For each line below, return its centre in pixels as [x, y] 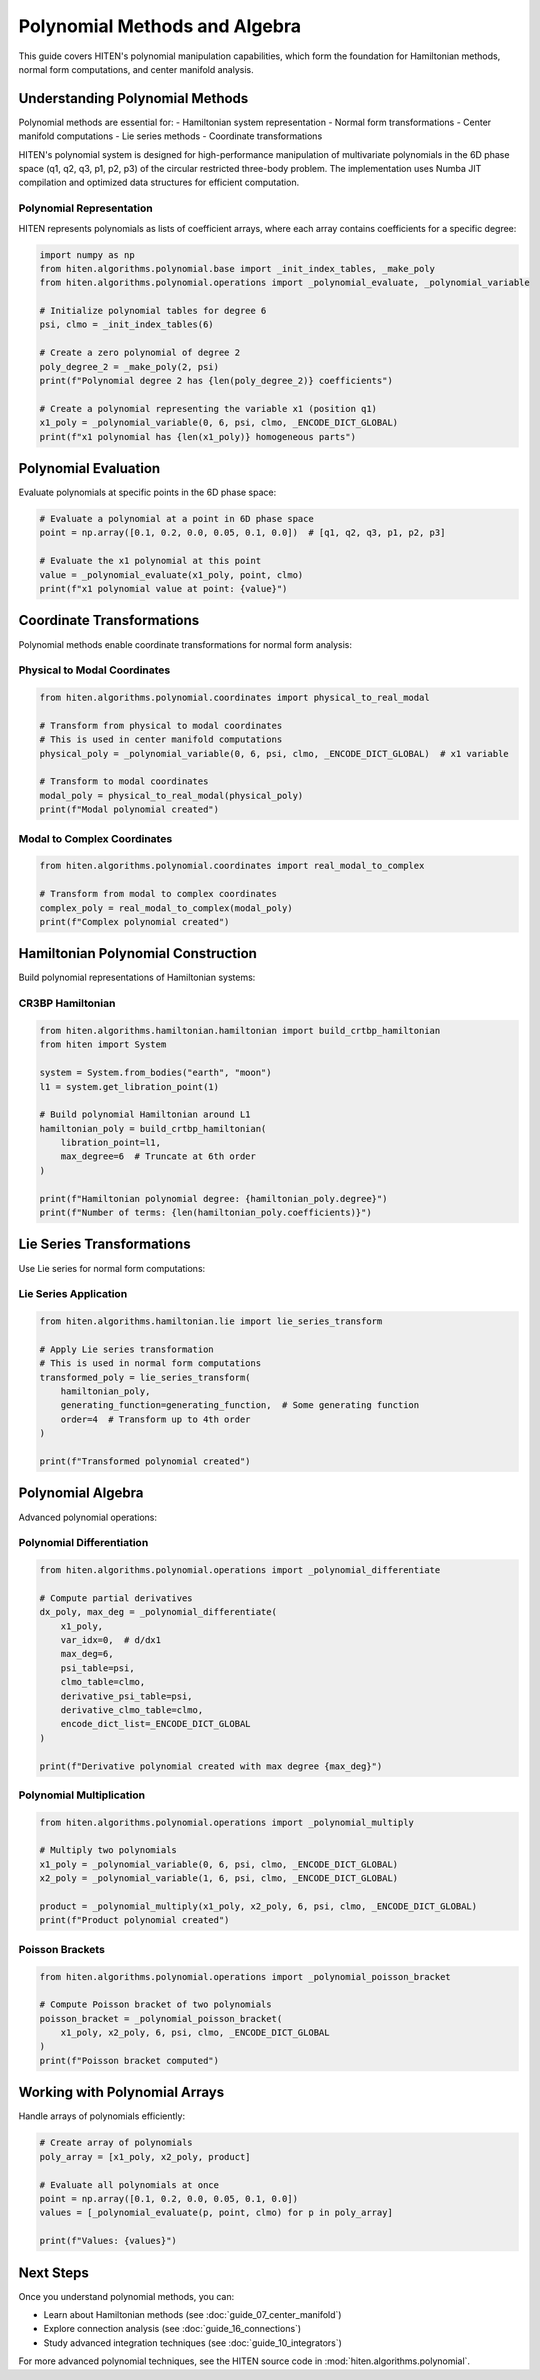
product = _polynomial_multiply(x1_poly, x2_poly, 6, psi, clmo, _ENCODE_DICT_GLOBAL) [258, 1906]
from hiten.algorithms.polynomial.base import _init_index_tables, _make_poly [237, 268]
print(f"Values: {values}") [108, 2241]
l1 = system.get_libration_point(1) [129, 1086]
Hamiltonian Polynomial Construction [137, 953]
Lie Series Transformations [104, 1244]
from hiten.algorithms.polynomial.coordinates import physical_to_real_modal [234, 698]
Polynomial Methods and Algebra [160, 26]
